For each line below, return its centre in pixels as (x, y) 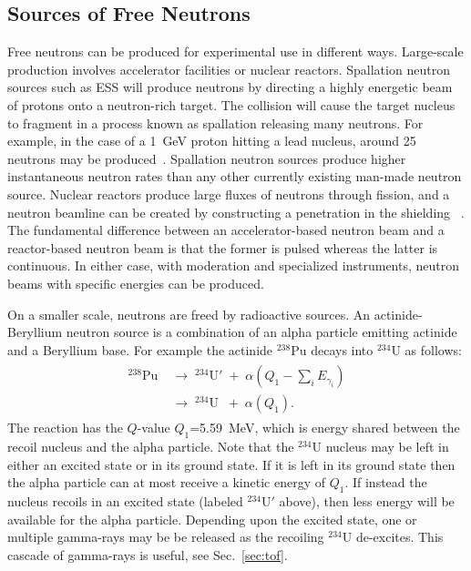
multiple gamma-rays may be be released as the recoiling (166, 537)
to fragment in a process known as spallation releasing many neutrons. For (215, 122)
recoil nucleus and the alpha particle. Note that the (151, 447)
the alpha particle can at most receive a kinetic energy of (166, 482)
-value (154, 428)
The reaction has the (65, 428)
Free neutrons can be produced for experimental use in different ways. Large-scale (235, 51)
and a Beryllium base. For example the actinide (140, 349)
